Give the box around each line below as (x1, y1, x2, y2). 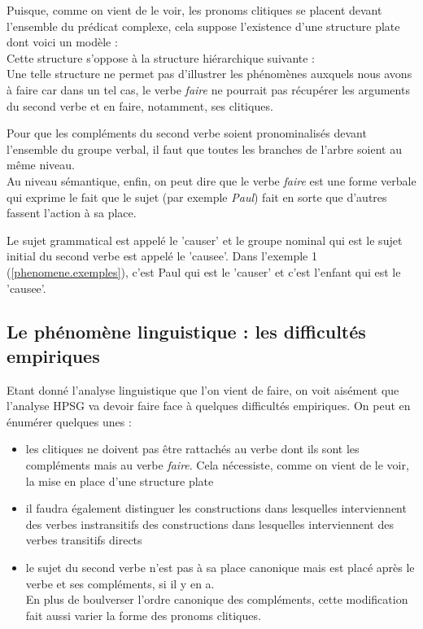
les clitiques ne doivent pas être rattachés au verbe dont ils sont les (25, 440, 360, 457)
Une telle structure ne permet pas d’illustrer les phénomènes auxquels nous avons (7, 65, 412, 82)
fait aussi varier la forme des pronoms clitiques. (25, 606, 261, 623)
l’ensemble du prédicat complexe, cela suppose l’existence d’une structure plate (7, 17, 400, 34)
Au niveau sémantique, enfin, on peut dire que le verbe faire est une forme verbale (7, 172, 416, 189)
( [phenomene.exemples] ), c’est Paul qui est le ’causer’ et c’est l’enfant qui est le (7, 263, 401, 280)
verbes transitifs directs (25, 531, 142, 548)
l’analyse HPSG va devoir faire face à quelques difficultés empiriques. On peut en (7, 397, 411, 414)
